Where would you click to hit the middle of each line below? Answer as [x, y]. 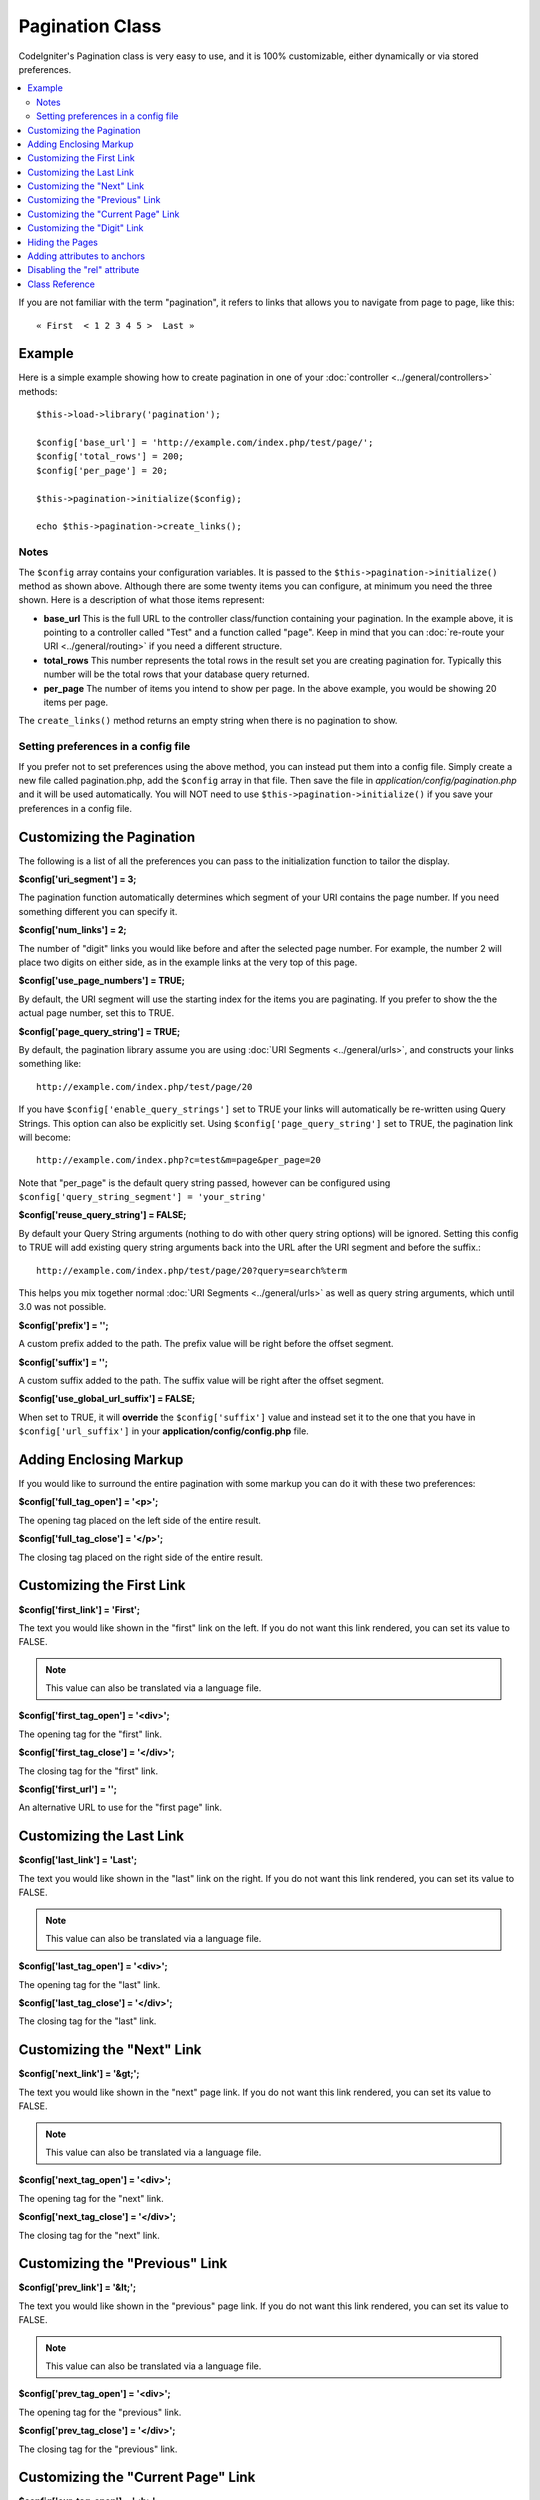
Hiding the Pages [63, 242]
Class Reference [61, 284]
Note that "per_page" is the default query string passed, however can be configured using [204, 1182]
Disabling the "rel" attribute [83, 270]
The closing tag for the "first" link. [88, 1771]
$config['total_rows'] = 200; [110, 456]
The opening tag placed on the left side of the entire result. [140, 1520]
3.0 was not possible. [62, 1307]
